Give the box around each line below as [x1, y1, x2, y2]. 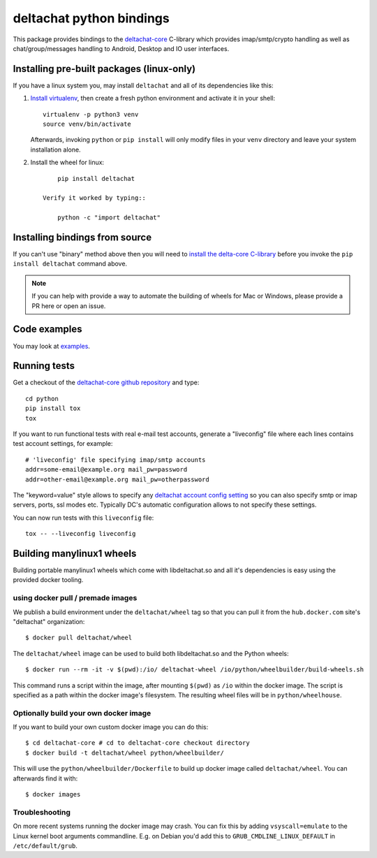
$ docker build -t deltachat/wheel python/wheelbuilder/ [25, 748, 225, 757]
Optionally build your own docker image [13, 708, 151, 718]
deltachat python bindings [13, 10, 170, 26]
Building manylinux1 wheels [13, 547, 137, 559]
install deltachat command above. [13, 259, 128, 268]
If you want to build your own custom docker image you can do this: [13, 723, 209, 732]
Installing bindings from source [13, 231, 152, 243]
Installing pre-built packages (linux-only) [13, 63, 196, 75]
